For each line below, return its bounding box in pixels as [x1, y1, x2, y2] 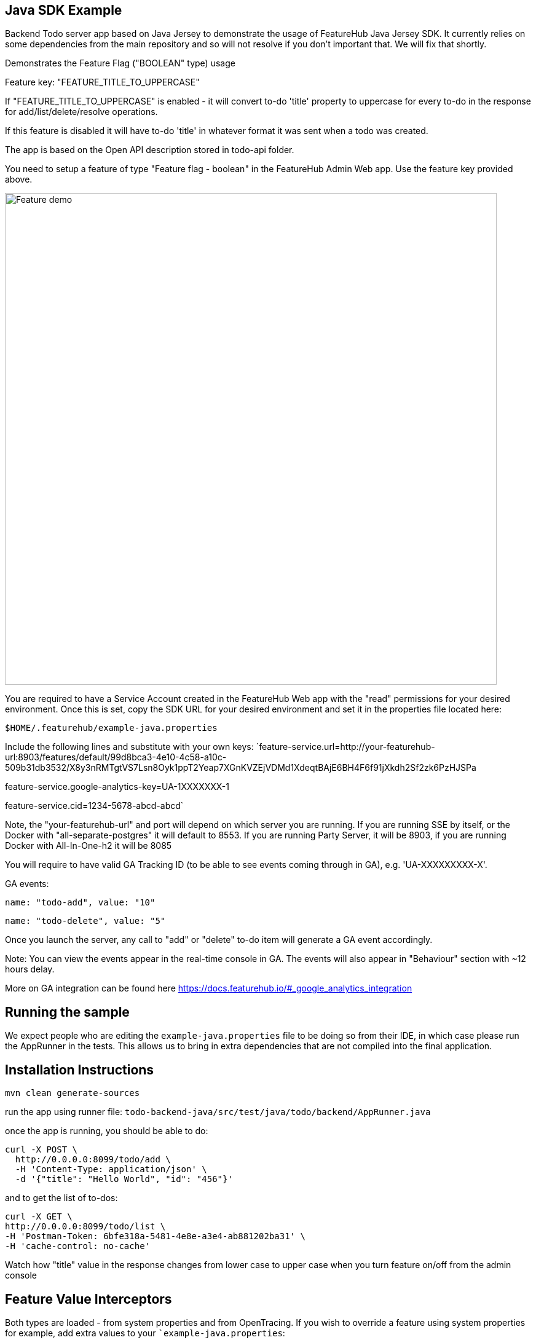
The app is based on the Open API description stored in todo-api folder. [5, 144, 294, 156]
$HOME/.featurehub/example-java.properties [5, 723, 218, 733]
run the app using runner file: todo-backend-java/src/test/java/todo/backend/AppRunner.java [5, 1106, 431, 1117]
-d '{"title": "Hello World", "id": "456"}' [15, 1174, 233, 1184]
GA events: [5, 878, 49, 889]
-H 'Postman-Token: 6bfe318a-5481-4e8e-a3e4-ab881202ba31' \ [5, 1231, 305, 1242]
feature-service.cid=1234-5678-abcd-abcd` [5, 800, 184, 811]
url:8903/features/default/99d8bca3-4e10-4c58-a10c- [5, 752, 227, 763]
